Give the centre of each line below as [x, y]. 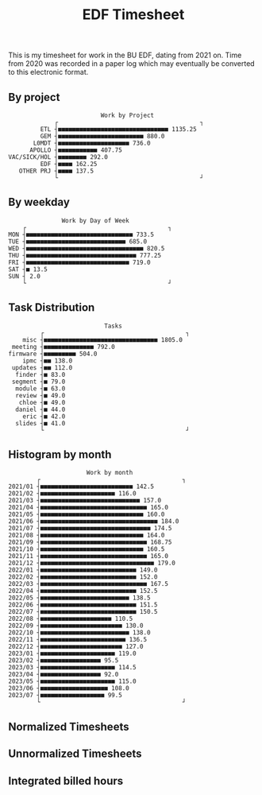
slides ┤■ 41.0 [40, 423]
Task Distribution [52, 308]
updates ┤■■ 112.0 [42, 367]
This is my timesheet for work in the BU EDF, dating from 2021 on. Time [125, 55]
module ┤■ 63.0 [40, 388]
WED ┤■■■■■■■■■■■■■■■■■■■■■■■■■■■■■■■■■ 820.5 [87, 248]
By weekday [39, 202]
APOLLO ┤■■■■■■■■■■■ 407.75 [76, 150]
